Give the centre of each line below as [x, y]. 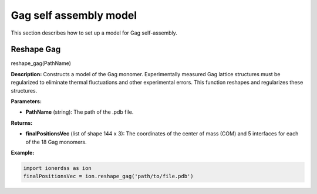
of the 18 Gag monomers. [56, 142]
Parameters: [26, 101]
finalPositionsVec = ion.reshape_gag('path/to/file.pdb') [108, 176]
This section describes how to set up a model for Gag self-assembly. [94, 33]
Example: [23, 152]
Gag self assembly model [74, 15]
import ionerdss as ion [58, 168]
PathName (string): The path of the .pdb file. [80, 112]
